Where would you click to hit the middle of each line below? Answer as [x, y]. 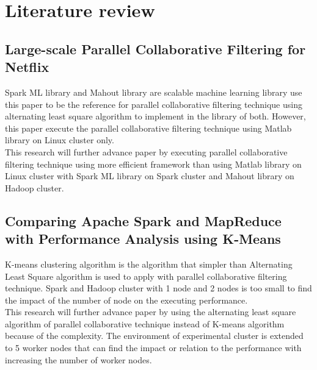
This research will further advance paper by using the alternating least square [151, 312]
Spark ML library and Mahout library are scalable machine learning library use [154, 92]
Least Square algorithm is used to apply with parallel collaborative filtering [146, 276]
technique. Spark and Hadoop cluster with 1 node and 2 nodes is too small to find [158, 288]
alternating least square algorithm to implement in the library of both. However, [155, 116]
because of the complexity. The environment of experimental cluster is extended [154, 336]
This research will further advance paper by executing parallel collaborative [146, 151]
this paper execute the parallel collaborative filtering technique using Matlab [148, 128]
